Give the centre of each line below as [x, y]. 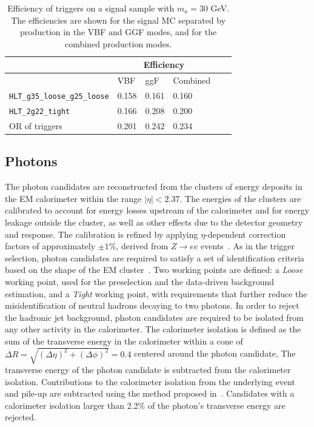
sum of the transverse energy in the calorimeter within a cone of [124, 341]
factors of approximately [50, 246]
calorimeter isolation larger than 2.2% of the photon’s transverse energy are [145, 405]
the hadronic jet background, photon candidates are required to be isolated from [154, 317]
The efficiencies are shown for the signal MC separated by [119, 20]
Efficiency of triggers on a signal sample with [91, 8]
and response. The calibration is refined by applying [102, 234]
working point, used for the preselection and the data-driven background [140, 281]
